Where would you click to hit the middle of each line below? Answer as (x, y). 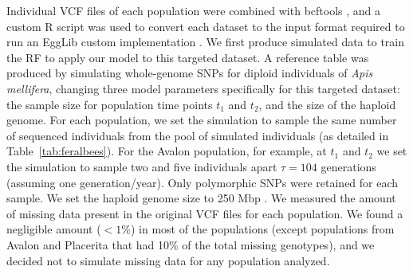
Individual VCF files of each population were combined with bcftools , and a (194, 10)
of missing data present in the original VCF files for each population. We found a (205, 213)
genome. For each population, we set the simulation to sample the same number (202, 120)
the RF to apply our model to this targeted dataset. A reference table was (188, 57)
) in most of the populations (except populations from (262, 229)
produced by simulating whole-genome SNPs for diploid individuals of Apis (190, 73)
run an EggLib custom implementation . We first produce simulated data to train (205, 42)
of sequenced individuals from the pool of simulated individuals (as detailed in (198, 135)
